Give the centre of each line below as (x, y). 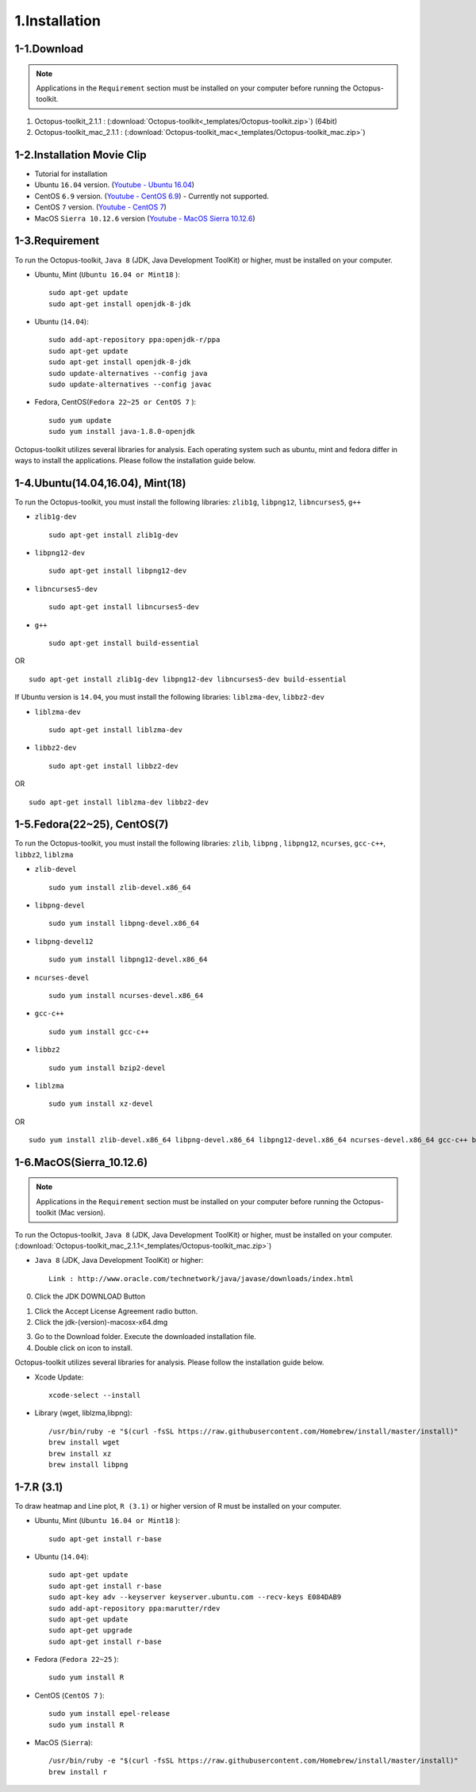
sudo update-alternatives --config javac (130, 384)
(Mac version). (82, 1213)
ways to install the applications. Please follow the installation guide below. (135, 460)
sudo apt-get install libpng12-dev (118, 571)
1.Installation (58, 21)
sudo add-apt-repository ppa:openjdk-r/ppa (134, 340)
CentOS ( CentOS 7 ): (69, 1695)
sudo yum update (80, 420)
